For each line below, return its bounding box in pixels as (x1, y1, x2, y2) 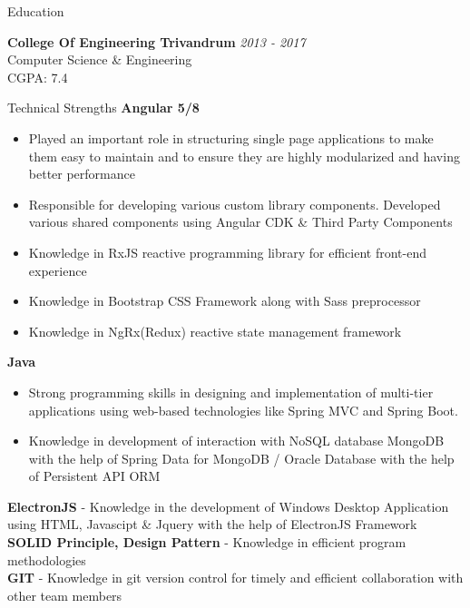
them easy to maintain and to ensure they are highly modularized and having (28, 146, 460, 165)
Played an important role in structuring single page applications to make (28, 128, 434, 147)
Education (7, 2, 64, 20)
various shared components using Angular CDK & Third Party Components (28, 212, 453, 231)
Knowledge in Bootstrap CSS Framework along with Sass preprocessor (28, 291, 421, 310)
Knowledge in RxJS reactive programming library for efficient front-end (28, 242, 426, 261)
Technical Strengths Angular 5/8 (7, 98, 200, 117)
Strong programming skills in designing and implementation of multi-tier (28, 382, 434, 401)
